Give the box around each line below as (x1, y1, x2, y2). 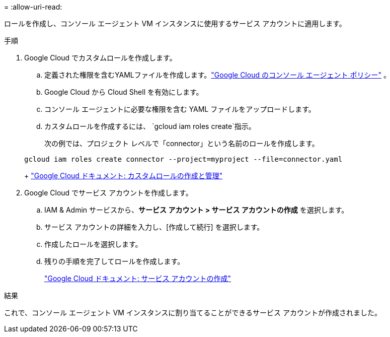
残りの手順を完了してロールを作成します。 (44, 257, 185, 265)
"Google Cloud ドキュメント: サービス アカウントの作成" (44, 274, 231, 283)
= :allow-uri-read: (4, 3, 62, 11)
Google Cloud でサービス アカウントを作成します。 (24, 188, 193, 197)
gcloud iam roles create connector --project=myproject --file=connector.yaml (24, 155, 343, 163)
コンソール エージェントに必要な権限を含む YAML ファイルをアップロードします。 (44, 105, 316, 113)
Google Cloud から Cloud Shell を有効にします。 (44, 88, 203, 96)
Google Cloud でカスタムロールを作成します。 (24, 53, 177, 62)
